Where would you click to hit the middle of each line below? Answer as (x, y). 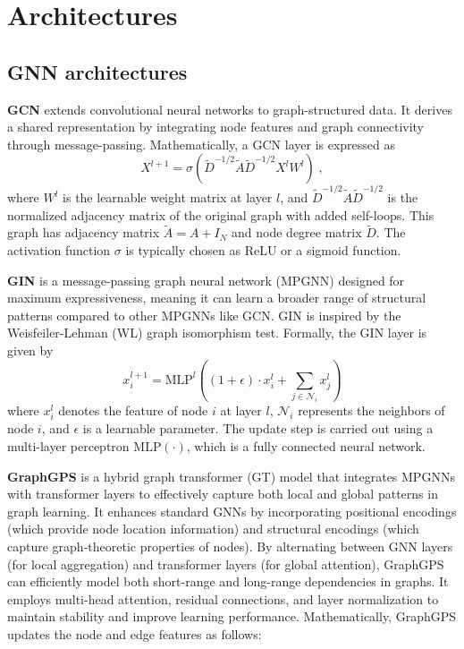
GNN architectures (97, 71)
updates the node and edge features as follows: (135, 633)
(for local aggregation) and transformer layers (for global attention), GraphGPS (226, 564)
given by (30, 350)
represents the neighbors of (371, 410)
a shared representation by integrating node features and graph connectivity (216, 127)
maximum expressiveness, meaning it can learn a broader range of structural (217, 298)
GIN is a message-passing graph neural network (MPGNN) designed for (206, 280)
